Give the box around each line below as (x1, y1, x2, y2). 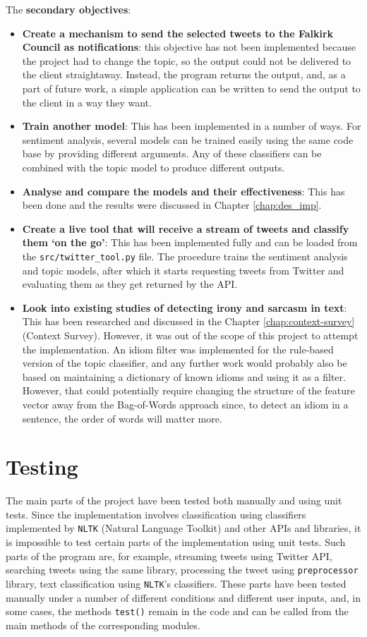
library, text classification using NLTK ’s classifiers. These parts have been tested (6, 576, 347, 590)
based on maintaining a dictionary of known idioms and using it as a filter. (22, 369, 346, 384)
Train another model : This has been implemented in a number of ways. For (22, 119, 361, 133)
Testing (6, 452, 78, 481)
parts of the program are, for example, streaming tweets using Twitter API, (6, 548, 332, 563)
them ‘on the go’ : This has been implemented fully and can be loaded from (22, 235, 358, 250)
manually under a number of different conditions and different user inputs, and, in (6, 590, 361, 605)
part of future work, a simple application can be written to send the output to (22, 80, 361, 95)
